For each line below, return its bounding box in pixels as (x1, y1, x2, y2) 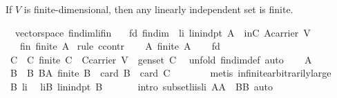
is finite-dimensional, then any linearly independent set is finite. (23, 2, 293, 16)
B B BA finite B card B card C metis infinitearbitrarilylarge (10, 66, 331, 80)
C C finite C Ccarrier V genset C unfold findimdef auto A (10, 52, 312, 66)
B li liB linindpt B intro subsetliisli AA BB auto (10, 79, 273, 93)
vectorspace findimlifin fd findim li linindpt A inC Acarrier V (15, 25, 311, 39)
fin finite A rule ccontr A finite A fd (19, 39, 220, 53)
